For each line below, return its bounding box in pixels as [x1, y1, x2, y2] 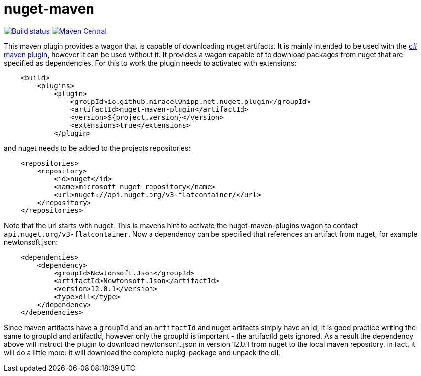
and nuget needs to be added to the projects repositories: [4, 143, 191, 152]
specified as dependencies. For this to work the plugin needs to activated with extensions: [4, 58, 297, 67]
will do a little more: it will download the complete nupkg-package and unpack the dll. [4, 348, 281, 357]
